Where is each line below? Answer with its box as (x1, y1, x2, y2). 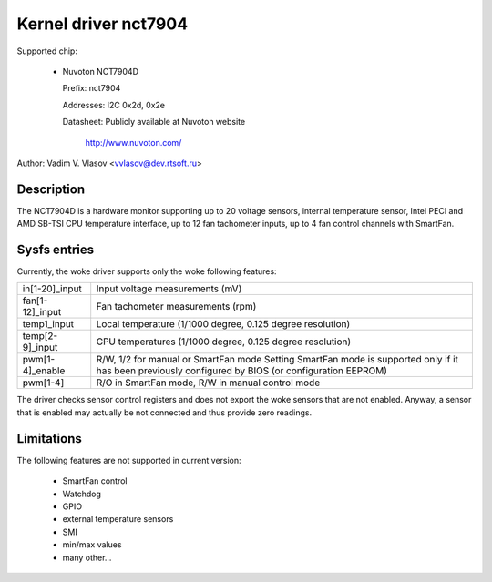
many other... (62, 552, 112, 563)
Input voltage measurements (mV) (96, 282, 242, 295)
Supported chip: (16, 46, 77, 56)
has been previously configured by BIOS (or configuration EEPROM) (96, 364, 387, 377)
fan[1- (22, 294, 48, 307)
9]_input (22, 342, 58, 354)
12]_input (22, 306, 62, 319)
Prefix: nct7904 (62, 83, 121, 94)
